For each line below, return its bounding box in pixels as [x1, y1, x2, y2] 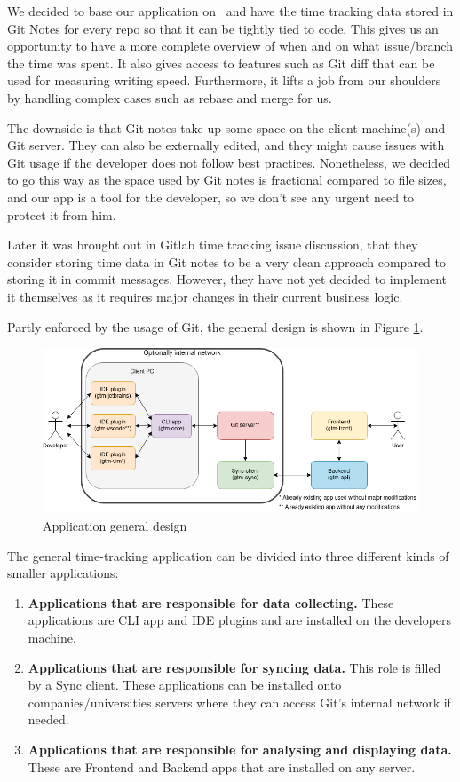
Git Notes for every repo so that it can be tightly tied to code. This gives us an [7, 19, 439, 37]
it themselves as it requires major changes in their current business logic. [7, 287, 403, 305]
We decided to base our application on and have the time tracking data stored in [7, 2, 454, 20]
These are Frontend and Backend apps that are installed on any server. [28, 757, 416, 776]
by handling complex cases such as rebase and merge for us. [7, 88, 332, 107]
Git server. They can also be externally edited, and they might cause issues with [7, 136, 445, 154]
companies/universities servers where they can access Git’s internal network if [28, 692, 451, 711]
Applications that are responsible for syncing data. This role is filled [28, 658, 441, 676]
